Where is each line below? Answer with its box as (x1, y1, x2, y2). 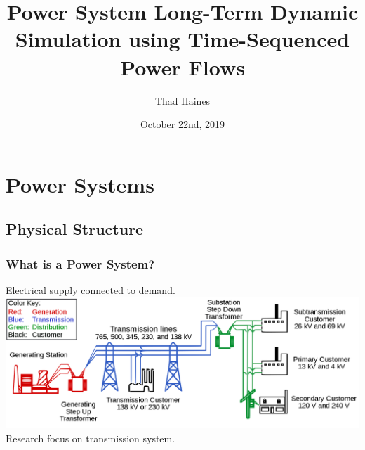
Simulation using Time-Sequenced (15, 25, 350, 53)
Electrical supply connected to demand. (6, 282, 175, 297)
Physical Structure (6, 218, 144, 240)
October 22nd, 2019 (140, 117, 225, 131)
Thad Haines (154, 93, 211, 108)
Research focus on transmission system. (6, 430, 175, 445)
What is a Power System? (6, 255, 155, 272)
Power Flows (120, 52, 245, 81)
